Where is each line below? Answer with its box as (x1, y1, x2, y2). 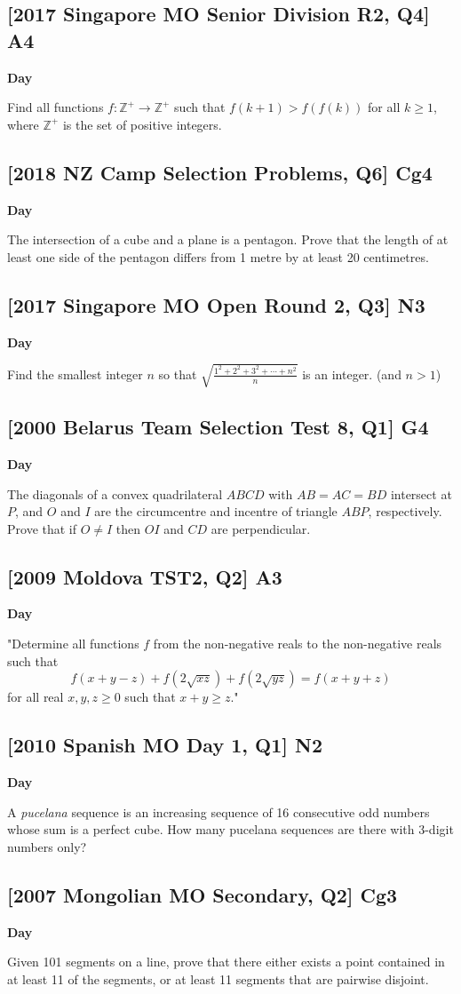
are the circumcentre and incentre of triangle (94, 502, 338, 521)
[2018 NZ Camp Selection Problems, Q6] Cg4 (7, 158, 433, 186)
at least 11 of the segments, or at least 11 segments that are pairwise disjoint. (7, 969, 429, 988)
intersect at (390, 484, 452, 503)
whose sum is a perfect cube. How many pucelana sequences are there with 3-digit (7, 820, 454, 839)
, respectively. (368, 502, 442, 521)
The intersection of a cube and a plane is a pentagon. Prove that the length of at (7, 230, 449, 249)
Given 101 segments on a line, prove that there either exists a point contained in (7, 952, 445, 971)
